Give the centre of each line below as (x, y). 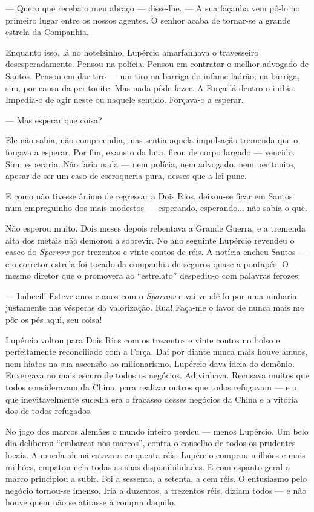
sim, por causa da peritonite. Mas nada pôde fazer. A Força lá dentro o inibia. (151, 87)
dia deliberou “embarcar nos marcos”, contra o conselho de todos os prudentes (151, 443)
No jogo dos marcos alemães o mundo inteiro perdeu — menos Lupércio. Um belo (157, 431)
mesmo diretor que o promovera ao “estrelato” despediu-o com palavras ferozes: (153, 275)
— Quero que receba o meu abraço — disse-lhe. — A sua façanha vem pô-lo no (153, 8)
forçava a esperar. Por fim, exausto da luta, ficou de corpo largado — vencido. (150, 151)
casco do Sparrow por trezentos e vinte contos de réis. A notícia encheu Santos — (156, 252)
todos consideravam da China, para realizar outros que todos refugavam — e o (151, 387)
